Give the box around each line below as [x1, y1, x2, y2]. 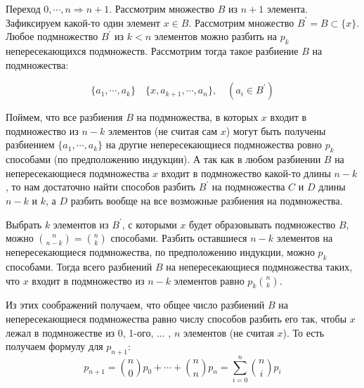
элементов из [53, 216, 109, 231]
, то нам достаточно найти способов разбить [6, 179, 195, 194]
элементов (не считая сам [108, 123, 218, 138]
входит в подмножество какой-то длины [161, 165, 331, 180]
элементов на [276, 231, 333, 245]
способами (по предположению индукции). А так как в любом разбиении [6, 152, 321, 167]
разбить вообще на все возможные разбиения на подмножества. [70, 193, 343, 207]
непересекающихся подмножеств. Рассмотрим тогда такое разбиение [6, 43, 299, 58]
